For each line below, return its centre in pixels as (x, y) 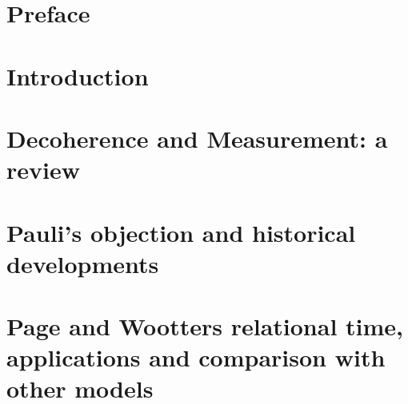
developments (83, 263)
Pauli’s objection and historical (181, 232)
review (43, 170)
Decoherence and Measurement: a (197, 138)
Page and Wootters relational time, (205, 326)
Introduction (78, 75)
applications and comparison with (196, 357)
